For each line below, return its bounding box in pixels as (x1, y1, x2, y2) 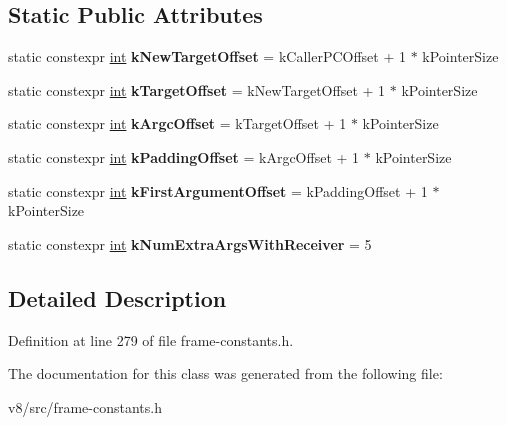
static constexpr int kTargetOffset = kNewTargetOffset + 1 (8, 79, 386, 100)
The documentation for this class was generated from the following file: (8, 363, 443, 384)
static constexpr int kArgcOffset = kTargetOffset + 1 (8, 113, 347, 134)
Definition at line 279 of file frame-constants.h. (8, 329, 294, 350)
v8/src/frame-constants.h (8, 396, 162, 417)
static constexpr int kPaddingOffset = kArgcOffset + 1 (8, 146, 360, 167)
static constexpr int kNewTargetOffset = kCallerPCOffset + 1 (8, 46, 406, 67)
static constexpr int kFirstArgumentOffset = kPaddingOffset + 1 (8, 180, 428, 201)
